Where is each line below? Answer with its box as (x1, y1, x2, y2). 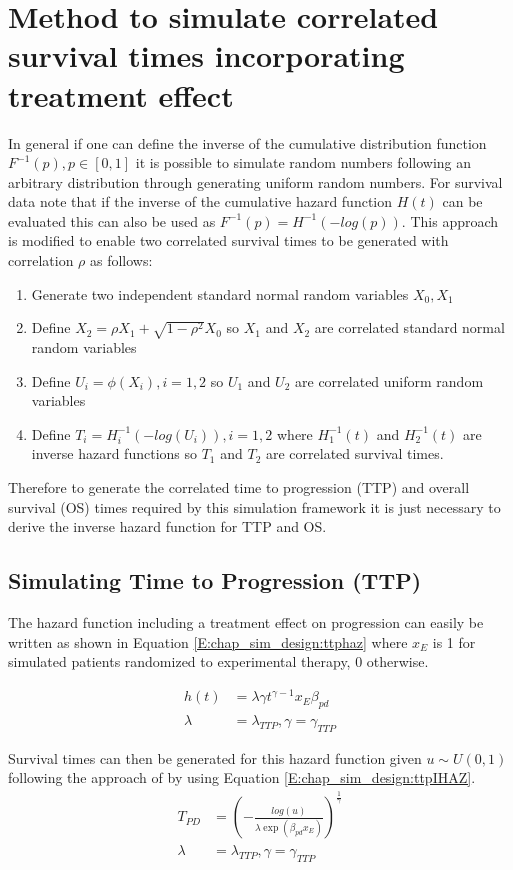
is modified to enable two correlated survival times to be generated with (8, 230, 449, 251)
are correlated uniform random (295, 370, 484, 391)
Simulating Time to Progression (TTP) (8, 565, 422, 596)
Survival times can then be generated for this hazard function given (8, 747, 422, 768)
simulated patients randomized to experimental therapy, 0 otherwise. (8, 651, 429, 672)
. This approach (401, 210, 499, 231)
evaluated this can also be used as (8, 210, 216, 231)
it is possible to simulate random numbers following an (135, 152, 472, 173)
